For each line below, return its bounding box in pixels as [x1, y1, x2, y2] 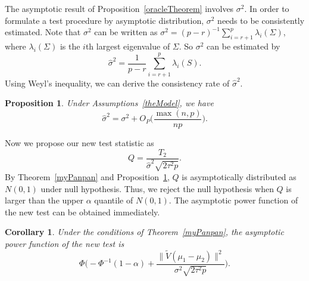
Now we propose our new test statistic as [5, 136, 154, 149]
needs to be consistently [217, 14, 305, 26]
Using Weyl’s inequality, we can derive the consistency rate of [5, 76, 230, 89]
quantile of [94, 194, 133, 206]
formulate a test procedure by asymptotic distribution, [5, 14, 204, 26]
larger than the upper [5, 194, 83, 206]
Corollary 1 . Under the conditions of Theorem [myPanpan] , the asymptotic [5, 226, 284, 238]
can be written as [94, 26, 158, 38]
